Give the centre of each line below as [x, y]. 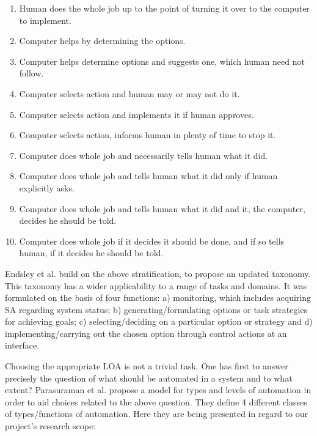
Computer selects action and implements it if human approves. [137, 114]
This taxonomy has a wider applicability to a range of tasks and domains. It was [156, 285]
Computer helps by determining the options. [102, 41]
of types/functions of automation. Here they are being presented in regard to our [156, 414]
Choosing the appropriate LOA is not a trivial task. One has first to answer [147, 366]
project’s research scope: [50, 426]
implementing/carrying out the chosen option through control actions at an [146, 333]
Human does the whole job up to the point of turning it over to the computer [164, 8]
